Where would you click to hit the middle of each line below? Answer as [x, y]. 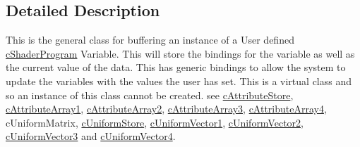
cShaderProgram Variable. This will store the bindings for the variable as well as [180, 53]
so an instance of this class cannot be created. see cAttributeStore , [150, 95]
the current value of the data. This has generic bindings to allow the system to [176, 67]
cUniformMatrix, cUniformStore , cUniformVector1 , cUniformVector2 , [155, 122]
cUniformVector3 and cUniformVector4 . [91, 136]
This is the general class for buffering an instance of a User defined [150, 40]
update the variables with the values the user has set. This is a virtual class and [179, 81]
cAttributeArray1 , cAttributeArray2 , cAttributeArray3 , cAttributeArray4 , [166, 109]
